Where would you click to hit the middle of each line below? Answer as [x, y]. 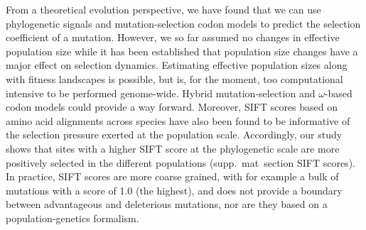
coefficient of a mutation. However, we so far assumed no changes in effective [173, 37]
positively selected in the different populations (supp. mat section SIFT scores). [181, 162]
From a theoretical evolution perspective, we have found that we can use [163, 9]
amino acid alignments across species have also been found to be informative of [178, 120]
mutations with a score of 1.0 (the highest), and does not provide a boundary [174, 190]
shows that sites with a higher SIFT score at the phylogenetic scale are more [173, 148]
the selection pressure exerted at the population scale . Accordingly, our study [174, 135]
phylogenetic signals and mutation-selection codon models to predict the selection [183, 23]
